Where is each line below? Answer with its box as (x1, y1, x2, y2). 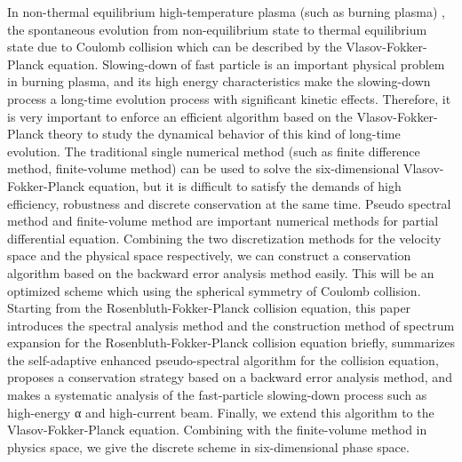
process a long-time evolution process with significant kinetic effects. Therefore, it (7, 89, 451, 108)
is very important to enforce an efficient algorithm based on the (7, 107, 353, 125)
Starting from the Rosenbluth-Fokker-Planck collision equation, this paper (7, 299, 411, 317)
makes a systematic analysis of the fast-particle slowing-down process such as (7, 386, 427, 404)
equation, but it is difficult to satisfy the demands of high (88, 176, 402, 195)
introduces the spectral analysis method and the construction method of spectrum (7, 315, 455, 334)
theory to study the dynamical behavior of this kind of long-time (48, 124, 401, 143)
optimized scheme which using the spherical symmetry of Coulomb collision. (7, 281, 421, 299)
